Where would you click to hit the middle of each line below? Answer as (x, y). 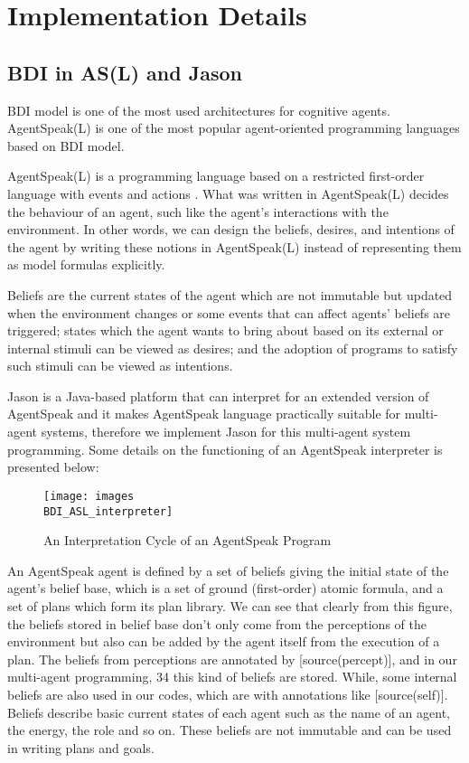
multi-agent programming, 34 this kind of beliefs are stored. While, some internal (232, 677)
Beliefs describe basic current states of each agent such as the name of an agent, (229, 712)
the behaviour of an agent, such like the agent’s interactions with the (198, 211)
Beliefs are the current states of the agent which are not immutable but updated (230, 294)
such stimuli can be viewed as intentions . (120, 366)
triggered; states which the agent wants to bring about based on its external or (225, 330)
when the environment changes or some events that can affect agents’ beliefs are (229, 312)
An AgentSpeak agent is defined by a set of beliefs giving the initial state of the (228, 570)
